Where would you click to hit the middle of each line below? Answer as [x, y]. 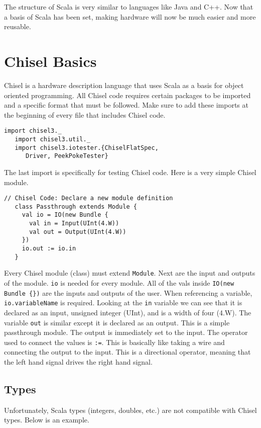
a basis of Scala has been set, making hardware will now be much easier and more [130, 16]
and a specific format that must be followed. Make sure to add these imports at [126, 105]
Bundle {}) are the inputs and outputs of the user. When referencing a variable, [128, 292]
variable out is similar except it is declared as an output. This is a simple [117, 322]
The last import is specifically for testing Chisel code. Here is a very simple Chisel [130, 172]
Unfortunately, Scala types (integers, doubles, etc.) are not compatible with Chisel [130, 410]
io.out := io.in [49, 249]
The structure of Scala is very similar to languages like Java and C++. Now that [129, 7]
